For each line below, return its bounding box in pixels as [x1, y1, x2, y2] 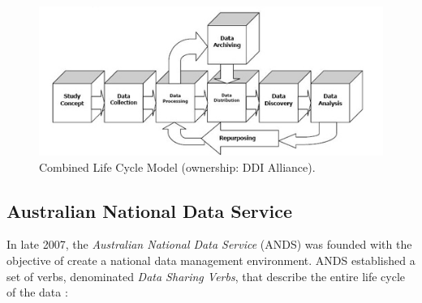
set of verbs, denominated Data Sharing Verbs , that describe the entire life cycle [6, 267, 406, 284]
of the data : [6, 284, 68, 301]
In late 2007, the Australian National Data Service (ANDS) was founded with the [6, 236, 412, 253]
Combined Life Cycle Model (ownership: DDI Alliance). [39, 158, 316, 175]
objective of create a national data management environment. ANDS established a [6, 252, 416, 268]
